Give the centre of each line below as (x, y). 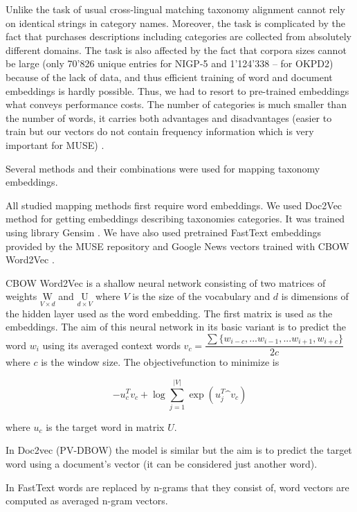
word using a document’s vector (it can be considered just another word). (162, 464)
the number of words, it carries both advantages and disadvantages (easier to (169, 117)
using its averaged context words (111, 345)
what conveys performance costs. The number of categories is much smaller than (176, 104)
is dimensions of (315, 296)
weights (21, 296)
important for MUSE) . (55, 144)
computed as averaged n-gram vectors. (87, 501)
